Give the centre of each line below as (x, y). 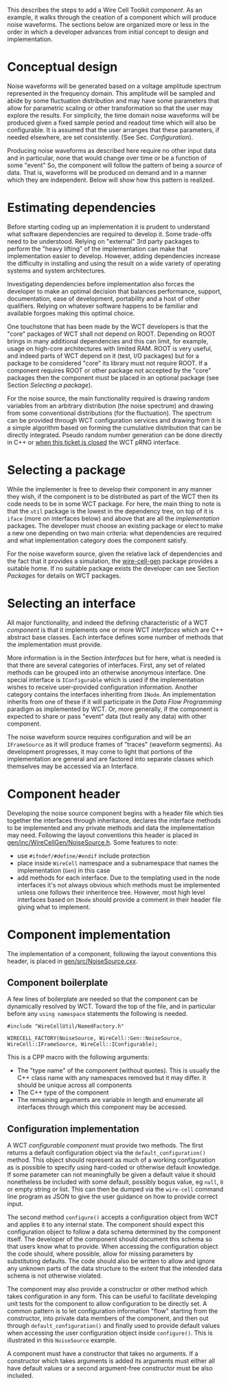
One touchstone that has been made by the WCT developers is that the (108, 326)
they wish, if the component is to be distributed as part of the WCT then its (113, 496)
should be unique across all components (74, 1085)
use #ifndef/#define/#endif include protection (83, 856)
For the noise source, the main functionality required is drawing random (108, 398)
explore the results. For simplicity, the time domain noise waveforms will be (113, 115)
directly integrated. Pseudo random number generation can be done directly (115, 435)
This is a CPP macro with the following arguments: (78, 1057)
